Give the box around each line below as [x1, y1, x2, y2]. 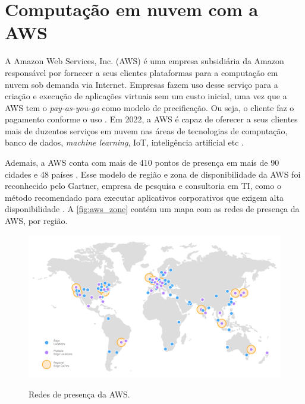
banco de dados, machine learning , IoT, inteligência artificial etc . [5, 136, 244, 149]
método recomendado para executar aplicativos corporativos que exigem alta [5, 191, 284, 203]
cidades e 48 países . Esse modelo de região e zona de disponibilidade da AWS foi [5, 168, 301, 180]
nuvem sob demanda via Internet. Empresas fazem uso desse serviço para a [5, 78, 278, 90]
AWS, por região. [5, 214, 68, 227]
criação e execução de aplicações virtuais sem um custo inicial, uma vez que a [5, 90, 287, 102]
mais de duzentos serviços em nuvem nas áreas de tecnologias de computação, [5, 124, 288, 137]
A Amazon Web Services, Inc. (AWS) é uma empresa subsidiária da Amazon [5, 55, 284, 67]
